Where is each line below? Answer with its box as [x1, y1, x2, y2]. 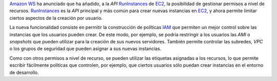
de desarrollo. [9, 69, 39, 75]
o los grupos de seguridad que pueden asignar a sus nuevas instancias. [9, 46, 162, 52]
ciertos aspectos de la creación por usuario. [9, 15, 103, 21]
